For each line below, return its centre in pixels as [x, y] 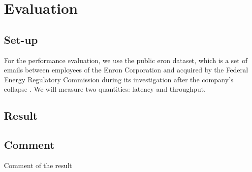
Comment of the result [38, 165]
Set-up [21, 39]
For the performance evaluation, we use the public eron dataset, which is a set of [126, 60]
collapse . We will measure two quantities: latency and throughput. [105, 89]
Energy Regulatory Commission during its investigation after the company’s [119, 79]
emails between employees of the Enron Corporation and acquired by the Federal [126, 70]
